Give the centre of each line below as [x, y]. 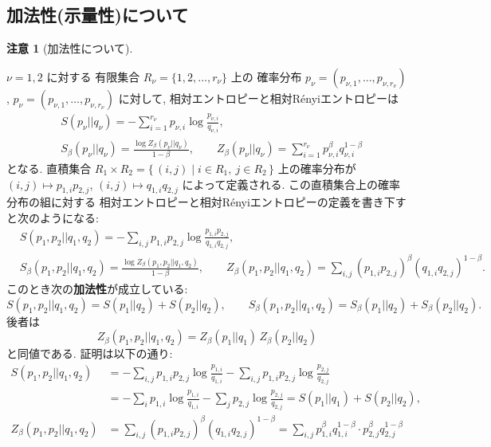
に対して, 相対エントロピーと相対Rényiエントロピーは [259, 98]
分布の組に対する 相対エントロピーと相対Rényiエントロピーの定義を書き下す [206, 202]
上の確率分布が [317, 169]
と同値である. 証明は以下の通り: [90, 353]
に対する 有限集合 [93, 76]
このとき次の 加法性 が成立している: [97, 289]
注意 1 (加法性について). [70, 48]
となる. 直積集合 [49, 169]
